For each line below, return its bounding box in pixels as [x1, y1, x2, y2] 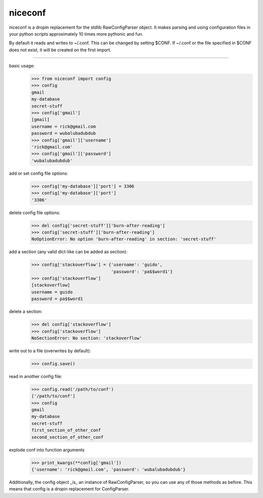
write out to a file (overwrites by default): [9, 348, 91, 354]
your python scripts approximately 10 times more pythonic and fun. [9, 31, 144, 37]
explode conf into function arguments [9, 447, 85, 453]
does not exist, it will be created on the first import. [9, 47, 112, 53]
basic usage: [9, 63, 35, 69]
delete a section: [9, 309, 42, 315]
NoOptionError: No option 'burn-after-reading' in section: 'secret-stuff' [31, 237, 217, 242]
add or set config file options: [9, 170, 68, 176]
